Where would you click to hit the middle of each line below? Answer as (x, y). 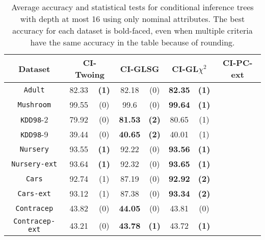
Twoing (90, 74)
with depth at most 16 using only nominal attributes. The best (132, 19)
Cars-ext (34, 193)
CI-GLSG (140, 68)
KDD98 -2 (34, 119)
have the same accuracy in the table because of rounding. (132, 42)
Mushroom (34, 104)
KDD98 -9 (34, 134)
